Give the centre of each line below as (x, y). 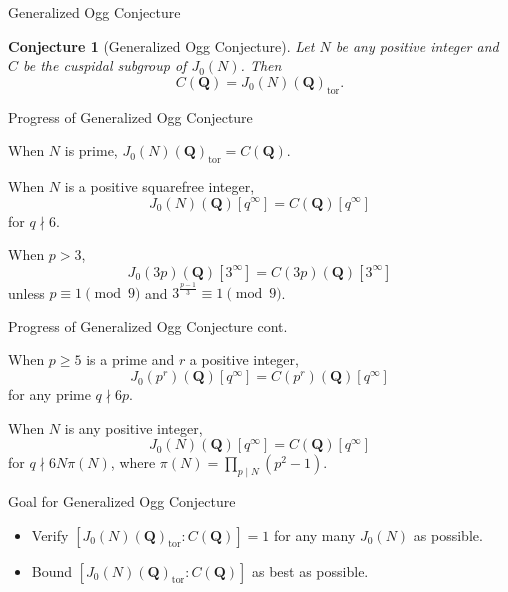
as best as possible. (310, 570)
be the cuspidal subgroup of (105, 65)
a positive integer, (244, 359)
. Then (261, 65)
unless (26, 292)
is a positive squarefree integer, (159, 185)
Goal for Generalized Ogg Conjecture (122, 501)
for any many (314, 534)
